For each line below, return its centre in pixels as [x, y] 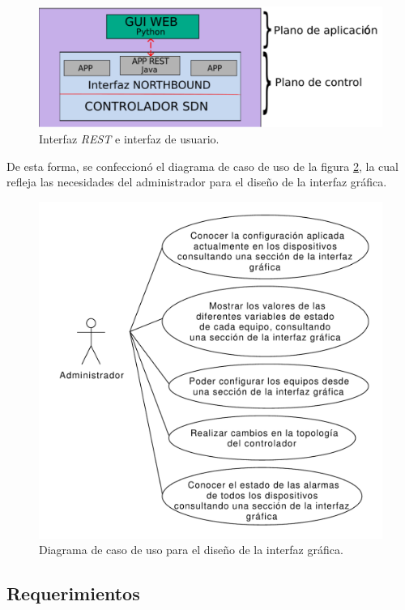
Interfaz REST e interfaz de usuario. [129, 139]
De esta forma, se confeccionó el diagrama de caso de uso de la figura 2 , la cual [202, 166]
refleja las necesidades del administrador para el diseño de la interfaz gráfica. [197, 182]
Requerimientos [73, 593]
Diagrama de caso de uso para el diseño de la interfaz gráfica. [191, 550]
